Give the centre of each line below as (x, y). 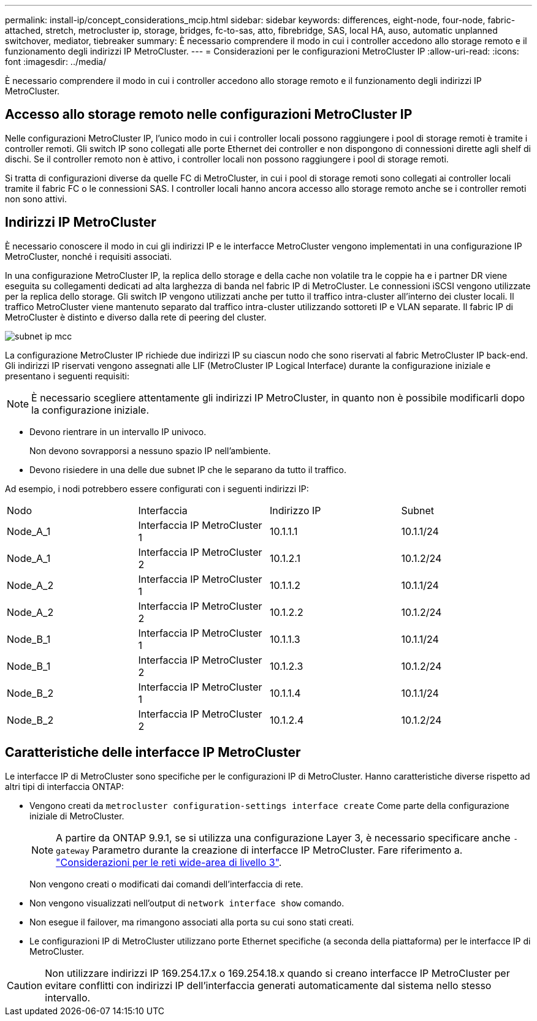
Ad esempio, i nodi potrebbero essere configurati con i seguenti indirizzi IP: (157, 488)
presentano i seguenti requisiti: (67, 376)
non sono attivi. (36, 199)
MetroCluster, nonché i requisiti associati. (89, 256)
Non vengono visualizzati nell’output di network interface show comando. (187, 903)
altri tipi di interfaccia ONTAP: (65, 786)
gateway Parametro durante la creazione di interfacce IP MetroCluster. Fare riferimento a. (259, 850)
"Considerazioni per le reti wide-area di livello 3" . (169, 862)
